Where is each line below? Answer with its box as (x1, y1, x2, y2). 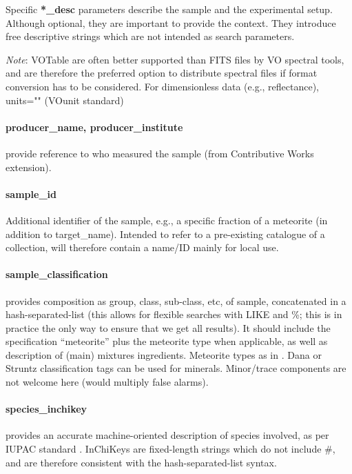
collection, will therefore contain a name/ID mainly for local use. (6, 240, 279, 255)
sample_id (6, 186, 56, 201)
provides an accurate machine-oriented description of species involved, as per (6, 428, 329, 442)
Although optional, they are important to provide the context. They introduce (6, 15, 336, 30)
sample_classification (6, 267, 108, 282)
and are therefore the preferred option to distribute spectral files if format (6, 66, 318, 80)
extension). (6, 159, 52, 174)
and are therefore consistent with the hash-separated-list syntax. (6, 455, 277, 469)
